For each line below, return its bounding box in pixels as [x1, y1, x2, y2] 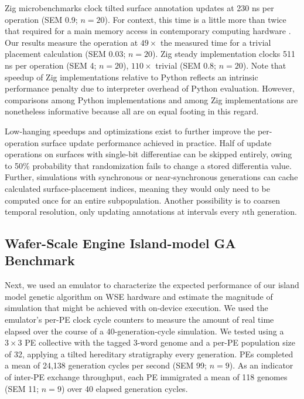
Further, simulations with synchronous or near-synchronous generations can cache [5, 171, 298, 183]
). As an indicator [229, 359, 293, 371]
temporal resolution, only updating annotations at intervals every [5, 205, 240, 218]
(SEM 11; [5, 382, 39, 394]
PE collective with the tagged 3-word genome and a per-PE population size [25, 336, 295, 349]
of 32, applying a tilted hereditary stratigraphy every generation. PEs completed [5, 347, 293, 360]
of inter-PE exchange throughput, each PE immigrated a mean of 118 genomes [5, 371, 288, 383]
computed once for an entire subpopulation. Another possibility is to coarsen [5, 194, 280, 206]
